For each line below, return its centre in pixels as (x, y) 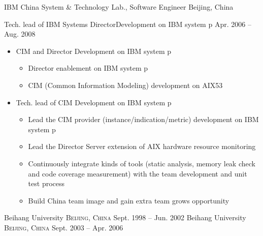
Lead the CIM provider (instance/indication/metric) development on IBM (143, 119)
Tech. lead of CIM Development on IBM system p (94, 102)
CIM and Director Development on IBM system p (94, 51)
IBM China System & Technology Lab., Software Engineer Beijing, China (119, 7)
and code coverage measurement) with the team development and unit (138, 173)
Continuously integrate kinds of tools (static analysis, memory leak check (142, 163)
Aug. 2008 (20, 34)
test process (46, 183)
